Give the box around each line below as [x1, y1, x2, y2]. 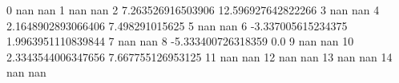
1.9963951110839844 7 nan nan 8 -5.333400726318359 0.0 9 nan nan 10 [6, 33, 354, 49]
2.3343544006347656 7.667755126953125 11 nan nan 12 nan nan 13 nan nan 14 [6, 48, 393, 65]
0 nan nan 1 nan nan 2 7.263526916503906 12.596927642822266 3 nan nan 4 [6, 2, 380, 18]
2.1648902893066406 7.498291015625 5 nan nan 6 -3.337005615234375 [6, 17, 348, 34]
